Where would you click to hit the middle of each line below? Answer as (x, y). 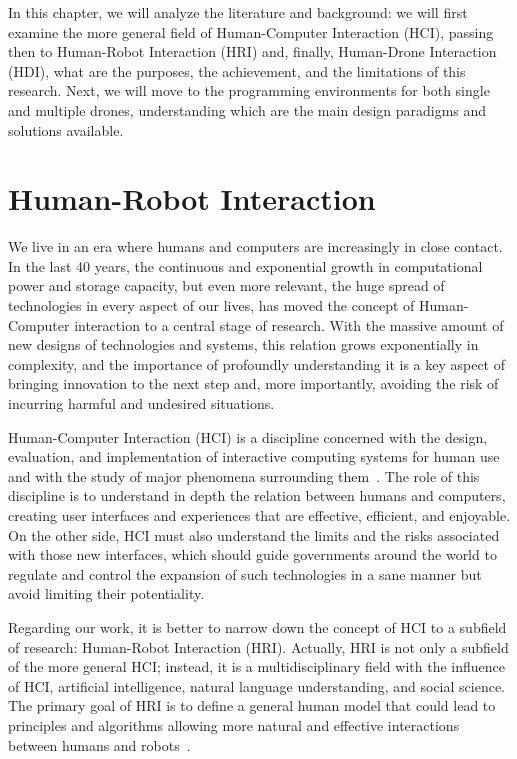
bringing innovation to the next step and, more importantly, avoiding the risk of (253, 383)
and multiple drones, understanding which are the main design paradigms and (247, 109)
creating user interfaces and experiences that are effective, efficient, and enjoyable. (259, 515)
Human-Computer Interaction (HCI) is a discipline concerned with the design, (248, 436)
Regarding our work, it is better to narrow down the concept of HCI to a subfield (257, 626)
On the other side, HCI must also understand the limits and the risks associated (254, 534)
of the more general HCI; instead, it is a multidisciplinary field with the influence (256, 666)
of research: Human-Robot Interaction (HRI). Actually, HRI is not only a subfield (258, 646)
